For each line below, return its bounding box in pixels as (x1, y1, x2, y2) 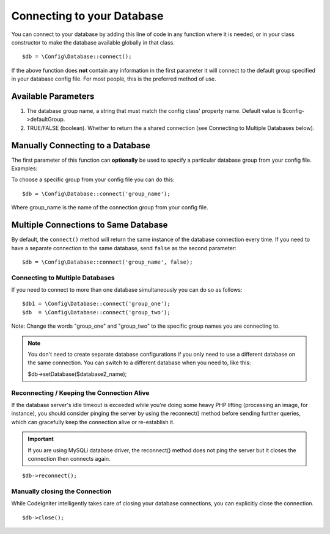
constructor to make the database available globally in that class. (11, 38, 175, 46)
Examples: (11, 165, 38, 172)
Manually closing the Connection (11, 487, 112, 496)
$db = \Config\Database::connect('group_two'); (22, 309, 170, 316)
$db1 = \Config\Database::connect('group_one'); (22, 300, 170, 308)
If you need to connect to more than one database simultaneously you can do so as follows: (11, 286, 243, 294)
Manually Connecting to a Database (11, 140, 151, 151)
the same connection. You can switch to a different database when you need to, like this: (28, 359, 251, 366)
